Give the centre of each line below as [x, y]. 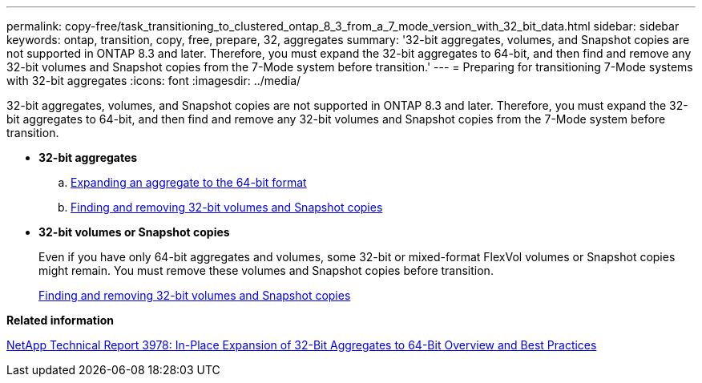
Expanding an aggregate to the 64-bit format [189, 182]
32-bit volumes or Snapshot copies [134, 232]
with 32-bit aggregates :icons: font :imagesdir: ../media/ [154, 81]
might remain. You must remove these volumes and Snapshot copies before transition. [266, 270]
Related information [61, 320]
